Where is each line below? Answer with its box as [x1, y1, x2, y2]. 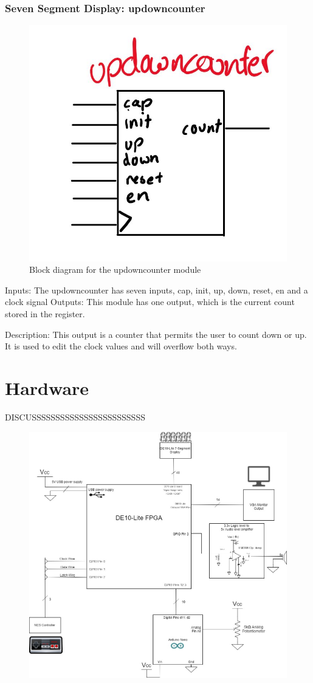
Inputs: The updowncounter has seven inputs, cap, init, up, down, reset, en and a [5, 283, 308, 296]
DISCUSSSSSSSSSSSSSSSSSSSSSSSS [5, 410, 145, 423]
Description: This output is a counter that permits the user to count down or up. [5, 328, 307, 340]
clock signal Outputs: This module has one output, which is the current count [5, 295, 295, 308]
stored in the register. [5, 307, 85, 320]
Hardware [5, 375, 89, 400]
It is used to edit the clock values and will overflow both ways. [5, 340, 237, 352]
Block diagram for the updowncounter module [29, 263, 201, 276]
